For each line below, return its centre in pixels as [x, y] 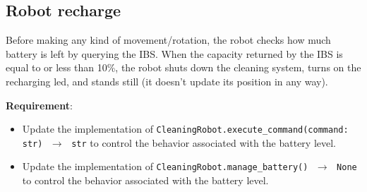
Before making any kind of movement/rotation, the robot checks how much [168, 40]
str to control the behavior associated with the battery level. [204, 142]
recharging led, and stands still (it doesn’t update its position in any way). [167, 81]
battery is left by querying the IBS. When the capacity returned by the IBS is [174, 53]
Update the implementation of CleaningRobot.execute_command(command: [185, 129]
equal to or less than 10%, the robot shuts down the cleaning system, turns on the [183, 67]
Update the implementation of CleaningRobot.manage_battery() [165, 166]
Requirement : [39, 105]
